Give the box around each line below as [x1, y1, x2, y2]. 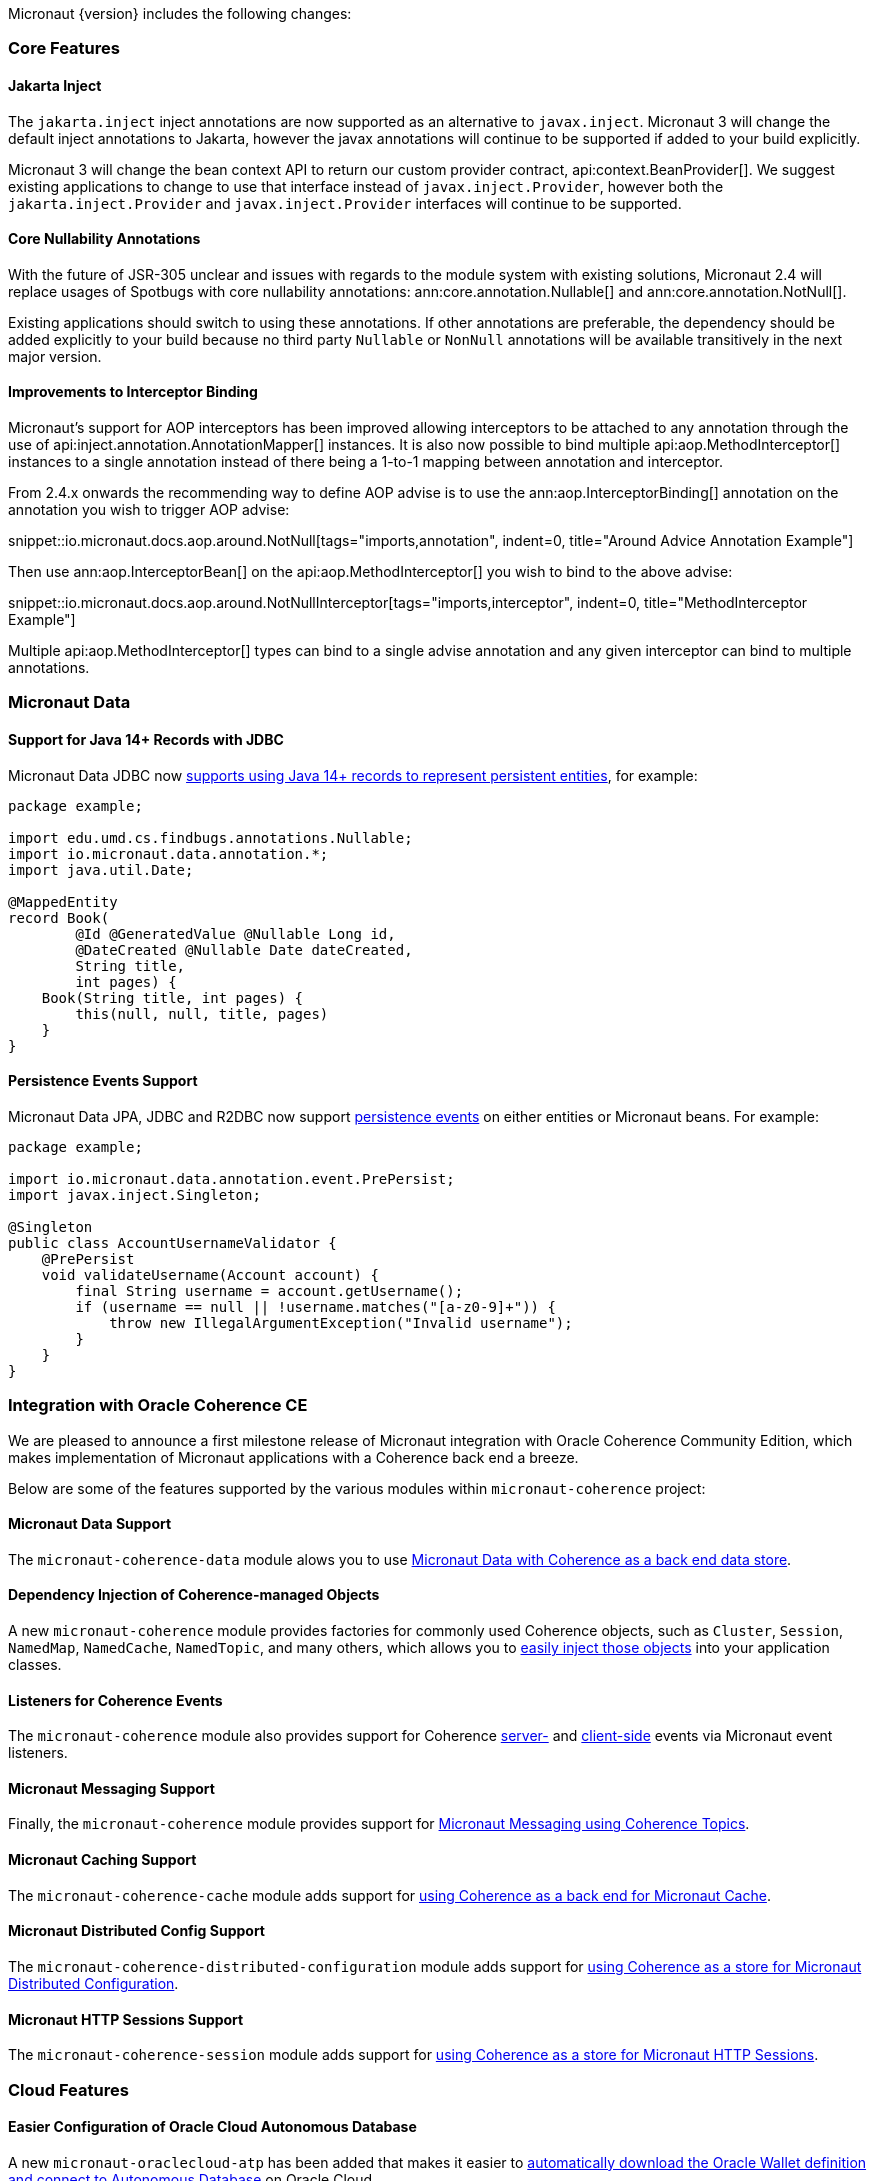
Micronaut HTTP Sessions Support [8, 2010, 244, 2028]
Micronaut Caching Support [8, 1851, 197, 1869]
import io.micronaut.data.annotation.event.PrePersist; [8, 1170, 455, 1187]
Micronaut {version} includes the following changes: [8, 5, 352, 22]
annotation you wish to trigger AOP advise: [8, 501, 290, 519]
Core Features [8, 38, 120, 59]
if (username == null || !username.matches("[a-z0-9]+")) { [75, 1298, 556, 1315]
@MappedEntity [8, 893, 118, 910]
